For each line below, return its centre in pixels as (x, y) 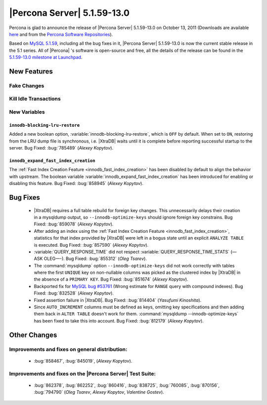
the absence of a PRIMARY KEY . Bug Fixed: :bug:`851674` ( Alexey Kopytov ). (111, 279)
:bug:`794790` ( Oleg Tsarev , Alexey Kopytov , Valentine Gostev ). (99, 392)
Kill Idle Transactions (35, 99)
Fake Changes (27, 85)
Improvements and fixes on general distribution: (68, 349)
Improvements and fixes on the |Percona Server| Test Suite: (82, 373)
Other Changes (33, 335)
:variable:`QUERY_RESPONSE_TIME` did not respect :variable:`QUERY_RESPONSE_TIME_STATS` (132, 252)
